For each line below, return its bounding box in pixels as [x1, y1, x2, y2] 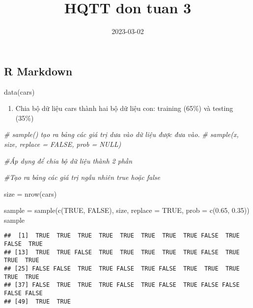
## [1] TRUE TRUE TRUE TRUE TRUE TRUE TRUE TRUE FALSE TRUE [4, 232, 240, 240]
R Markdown [4, 63, 73, 78]
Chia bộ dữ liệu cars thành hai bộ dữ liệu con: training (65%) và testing [15, 103, 233, 113]
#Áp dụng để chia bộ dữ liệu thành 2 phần [4, 155, 133, 166]
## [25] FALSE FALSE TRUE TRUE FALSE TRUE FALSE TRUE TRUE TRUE [4, 265, 240, 273]
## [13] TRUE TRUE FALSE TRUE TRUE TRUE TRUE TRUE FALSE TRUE [4, 248, 240, 256]
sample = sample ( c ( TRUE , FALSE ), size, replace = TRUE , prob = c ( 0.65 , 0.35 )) [4, 205, 250, 215]
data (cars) [4, 86, 35, 97]
